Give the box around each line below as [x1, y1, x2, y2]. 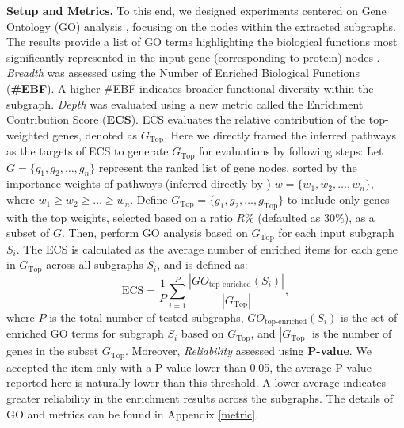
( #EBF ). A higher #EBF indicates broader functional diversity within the [6, 79, 374, 96]
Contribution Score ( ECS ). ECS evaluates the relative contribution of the [6, 111, 366, 128]
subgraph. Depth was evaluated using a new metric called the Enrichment [6, 95, 364, 112]
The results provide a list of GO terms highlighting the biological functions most [6, 33, 398, 50]
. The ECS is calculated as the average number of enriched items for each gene [16, 240, 398, 257]
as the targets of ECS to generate [6, 143, 169, 159]
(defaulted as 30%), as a [257, 208, 375, 225]
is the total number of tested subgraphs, [49, 308, 244, 325]
